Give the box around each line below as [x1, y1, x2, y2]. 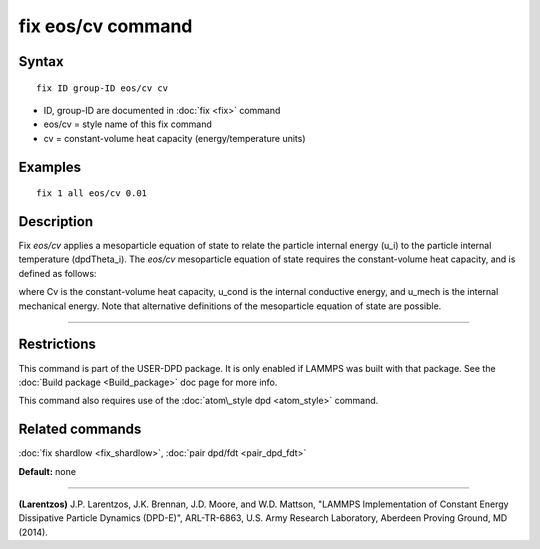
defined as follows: [18, 267, 97, 279]
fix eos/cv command [18, 15, 193, 37]
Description [18, 213, 94, 230]
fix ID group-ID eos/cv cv [36, 82, 169, 94]
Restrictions [18, 336, 97, 353]
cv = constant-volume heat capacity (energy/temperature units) [43, 132, 306, 144]
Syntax [18, 53, 64, 70]
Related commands [18, 421, 142, 438]
